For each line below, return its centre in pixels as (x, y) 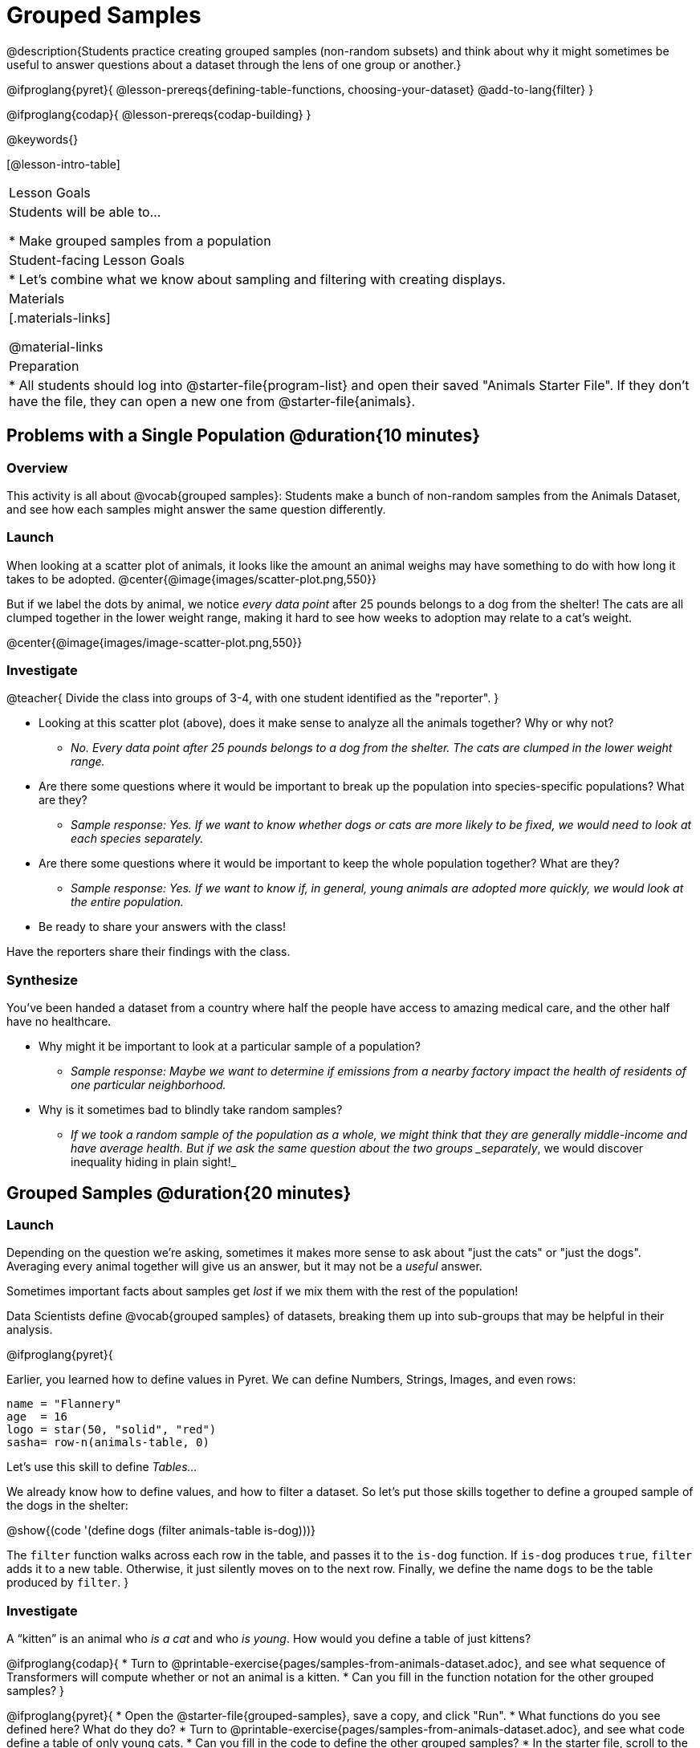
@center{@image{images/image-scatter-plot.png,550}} (155, 642)
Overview (37, 467)
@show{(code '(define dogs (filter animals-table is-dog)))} (161, 1531)
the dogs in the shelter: (67, 1506)
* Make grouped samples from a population (140, 240)
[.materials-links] (60, 317)
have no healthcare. (59, 1022)
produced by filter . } (68, 1583)
